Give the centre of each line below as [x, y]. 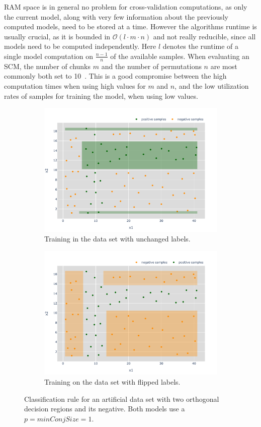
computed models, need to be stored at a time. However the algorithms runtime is [130, 26]
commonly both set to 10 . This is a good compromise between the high [115, 76]
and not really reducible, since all [204, 36]
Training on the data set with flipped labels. [112, 382]
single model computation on [49, 56]
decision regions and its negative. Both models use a [105, 409]
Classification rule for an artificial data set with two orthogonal [122, 399]
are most [224, 66]
